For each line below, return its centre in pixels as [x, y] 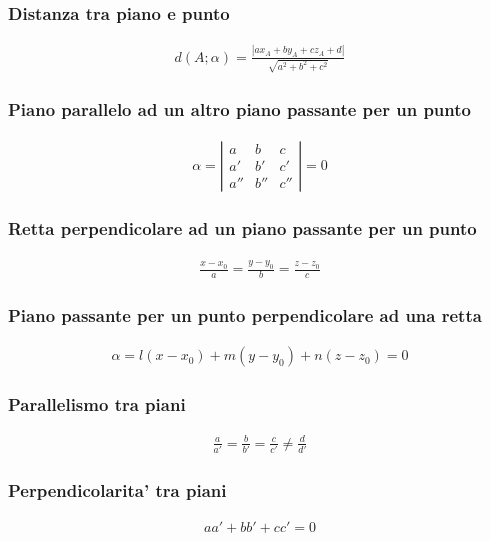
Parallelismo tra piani [97, 404]
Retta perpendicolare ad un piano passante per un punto [242, 228]
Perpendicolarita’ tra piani [117, 490]
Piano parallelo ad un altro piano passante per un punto [239, 109]
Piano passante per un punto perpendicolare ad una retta [245, 314]
